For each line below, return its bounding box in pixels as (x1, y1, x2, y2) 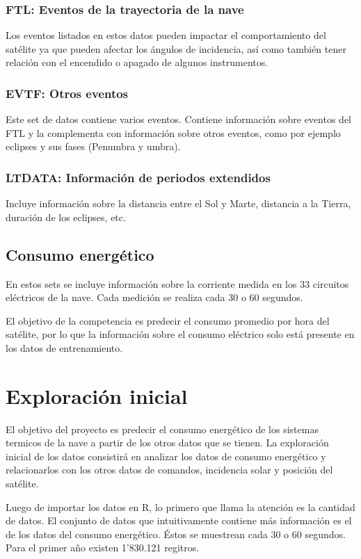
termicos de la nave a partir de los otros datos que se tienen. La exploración (6, 435, 329, 450)
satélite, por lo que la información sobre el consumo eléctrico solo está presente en (6, 327, 355, 341)
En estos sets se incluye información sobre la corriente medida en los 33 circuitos (6, 276, 349, 291)
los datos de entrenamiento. (6, 340, 123, 355)
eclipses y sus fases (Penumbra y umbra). (6, 139, 181, 154)
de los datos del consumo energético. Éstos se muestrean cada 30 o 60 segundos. (6, 526, 346, 541)
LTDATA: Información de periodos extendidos (6, 168, 271, 186)
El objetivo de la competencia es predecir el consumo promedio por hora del (6, 313, 330, 327)
